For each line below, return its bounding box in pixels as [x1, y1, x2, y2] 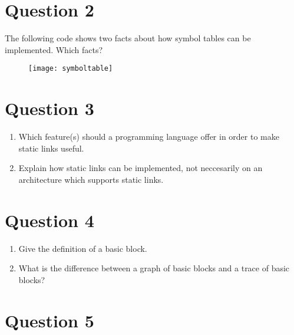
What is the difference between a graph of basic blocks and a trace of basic [18, 262, 290, 274]
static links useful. [18, 142, 84, 154]
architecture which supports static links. [18, 173, 164, 185]
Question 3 [5, 96, 94, 120]
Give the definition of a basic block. [18, 242, 147, 254]
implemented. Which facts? [5, 43, 103, 55]
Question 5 [5, 308, 94, 332]
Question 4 [5, 208, 94, 232]
